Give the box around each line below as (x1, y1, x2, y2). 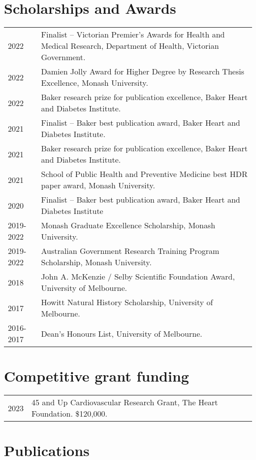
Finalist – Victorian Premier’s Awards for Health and (41, 29, 225, 40)
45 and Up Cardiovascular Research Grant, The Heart (32, 396, 218, 408)
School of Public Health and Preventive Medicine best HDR (41, 168, 248, 180)
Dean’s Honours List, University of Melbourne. (41, 327, 202, 339)
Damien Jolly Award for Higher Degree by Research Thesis (41, 66, 244, 77)
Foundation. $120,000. (32, 408, 108, 420)
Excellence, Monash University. (41, 77, 148, 89)
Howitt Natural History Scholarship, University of (41, 296, 213, 308)
